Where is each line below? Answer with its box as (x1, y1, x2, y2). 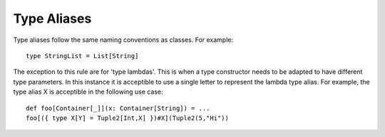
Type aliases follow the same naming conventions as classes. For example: (13, 35, 234, 44)
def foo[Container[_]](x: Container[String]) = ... (26, 104, 210, 112)
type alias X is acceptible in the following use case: (13, 87, 163, 96)
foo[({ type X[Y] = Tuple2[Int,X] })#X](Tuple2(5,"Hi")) (26, 114, 230, 122)
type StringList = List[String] (26, 52, 139, 60)
